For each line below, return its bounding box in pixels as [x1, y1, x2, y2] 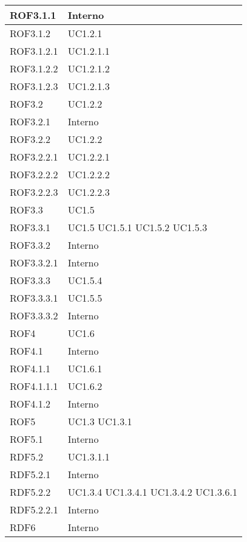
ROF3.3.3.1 [10, 291, 58, 305]
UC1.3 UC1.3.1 [67, 414, 132, 428]
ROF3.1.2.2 [10, 61, 58, 75]
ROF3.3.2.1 [10, 255, 58, 269]
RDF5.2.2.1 [10, 502, 58, 516]
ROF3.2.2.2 [10, 167, 58, 181]
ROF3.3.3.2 [10, 308, 58, 322]
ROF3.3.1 [10, 220, 51, 234]
